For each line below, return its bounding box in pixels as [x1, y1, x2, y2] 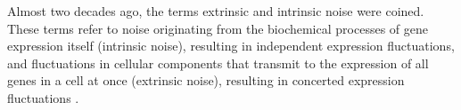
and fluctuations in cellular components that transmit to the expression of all [7, 53, 429, 72]
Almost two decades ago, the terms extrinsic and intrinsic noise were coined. [7, 2, 424, 20]
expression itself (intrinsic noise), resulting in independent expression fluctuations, [7, 36, 455, 55]
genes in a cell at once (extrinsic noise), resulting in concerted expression [7, 71, 405, 90]
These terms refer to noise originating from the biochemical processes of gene [7, 19, 428, 37]
